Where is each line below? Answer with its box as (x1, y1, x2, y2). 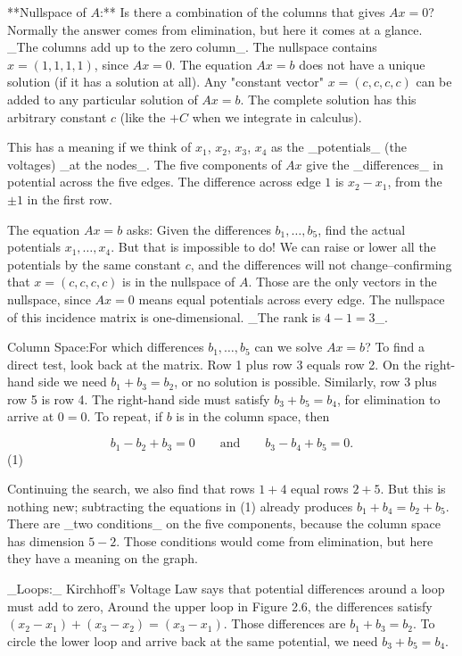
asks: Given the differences (126, 220, 271, 238)
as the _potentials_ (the (271, 137, 407, 156)
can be (416, 72, 452, 91)
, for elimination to (337, 389, 441, 408)
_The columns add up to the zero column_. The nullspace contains (7, 37, 377, 56)
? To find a (365, 337, 425, 356)
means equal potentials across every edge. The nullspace (138, 289, 445, 308)
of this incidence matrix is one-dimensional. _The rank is (7, 307, 321, 326)
